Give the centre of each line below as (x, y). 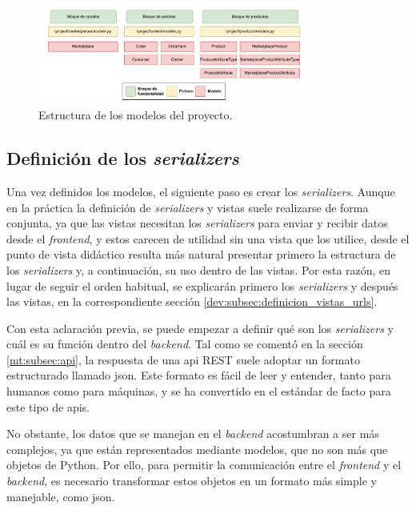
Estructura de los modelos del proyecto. (136, 115)
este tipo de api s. (48, 406)
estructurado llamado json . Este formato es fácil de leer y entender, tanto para (199, 375)
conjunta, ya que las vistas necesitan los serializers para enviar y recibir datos (197, 223)
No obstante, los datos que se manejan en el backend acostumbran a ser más (193, 434)
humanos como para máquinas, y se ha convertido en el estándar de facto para (199, 391)
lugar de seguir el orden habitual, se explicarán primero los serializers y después (202, 285)
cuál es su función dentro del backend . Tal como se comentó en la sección (185, 344)
